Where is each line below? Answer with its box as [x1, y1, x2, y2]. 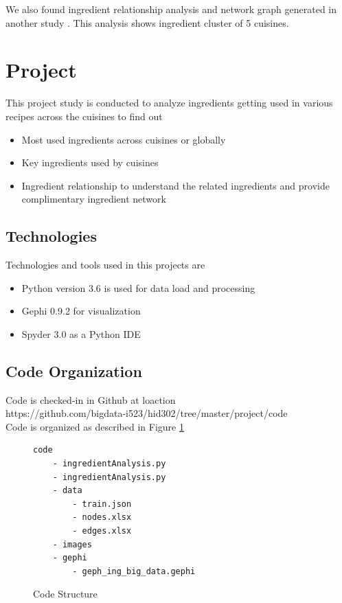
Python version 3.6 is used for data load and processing [21, 280, 255, 295]
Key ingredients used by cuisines [21, 155, 159, 170]
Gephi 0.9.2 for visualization [21, 304, 141, 318]
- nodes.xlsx [72, 512, 132, 523]
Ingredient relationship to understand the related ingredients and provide [21, 178, 330, 192]
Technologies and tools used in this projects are [5, 258, 205, 272]
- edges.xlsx [72, 526, 132, 536]
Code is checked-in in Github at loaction [5, 392, 176, 407]
